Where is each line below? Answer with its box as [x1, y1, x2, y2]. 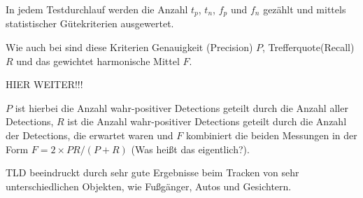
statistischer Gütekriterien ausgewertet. [6, 16, 174, 31]
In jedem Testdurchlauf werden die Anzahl [6, 2, 188, 16]
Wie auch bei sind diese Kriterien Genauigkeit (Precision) [6, 40, 253, 55]
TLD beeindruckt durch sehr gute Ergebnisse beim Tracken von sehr [6, 165, 299, 180]
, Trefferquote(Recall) [262, 40, 355, 55]
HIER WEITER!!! [6, 77, 83, 92]
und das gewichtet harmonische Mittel [16, 53, 180, 68]
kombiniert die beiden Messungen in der [185, 128, 357, 143]
